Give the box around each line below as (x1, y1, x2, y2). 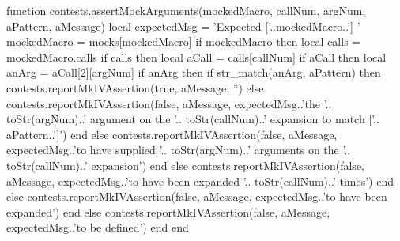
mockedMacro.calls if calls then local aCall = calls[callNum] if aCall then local (6, 48, 387, 65)
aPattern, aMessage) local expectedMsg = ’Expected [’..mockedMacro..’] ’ (6, 17, 360, 34)
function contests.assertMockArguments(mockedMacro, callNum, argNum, (6, 2, 366, 18)
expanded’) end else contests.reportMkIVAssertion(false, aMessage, (6, 203, 330, 220)
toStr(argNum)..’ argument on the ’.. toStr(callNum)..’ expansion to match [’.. (6, 111, 380, 127)
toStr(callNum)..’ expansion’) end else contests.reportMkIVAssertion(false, (6, 156, 364, 173)
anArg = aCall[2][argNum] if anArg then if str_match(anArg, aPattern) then (6, 64, 381, 81)
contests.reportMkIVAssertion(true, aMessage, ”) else (6, 79, 264, 96)
